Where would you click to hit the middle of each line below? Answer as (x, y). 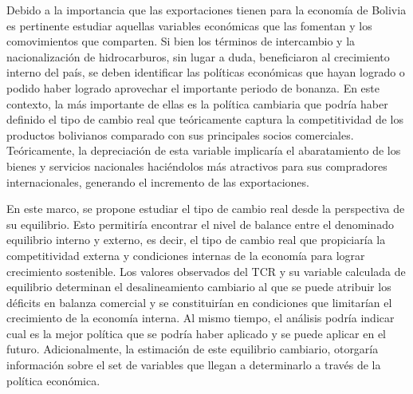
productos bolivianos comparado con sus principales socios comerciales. (180, 134)
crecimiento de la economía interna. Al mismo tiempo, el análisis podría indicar (201, 318)
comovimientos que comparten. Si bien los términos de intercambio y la (181, 41)
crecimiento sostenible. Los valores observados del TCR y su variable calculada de (206, 271)
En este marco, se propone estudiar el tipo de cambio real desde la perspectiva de (206, 209)
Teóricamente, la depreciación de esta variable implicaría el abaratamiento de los (204, 150)
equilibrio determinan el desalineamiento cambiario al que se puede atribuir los (199, 287)
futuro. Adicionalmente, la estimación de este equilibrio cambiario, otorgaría (193, 349)
